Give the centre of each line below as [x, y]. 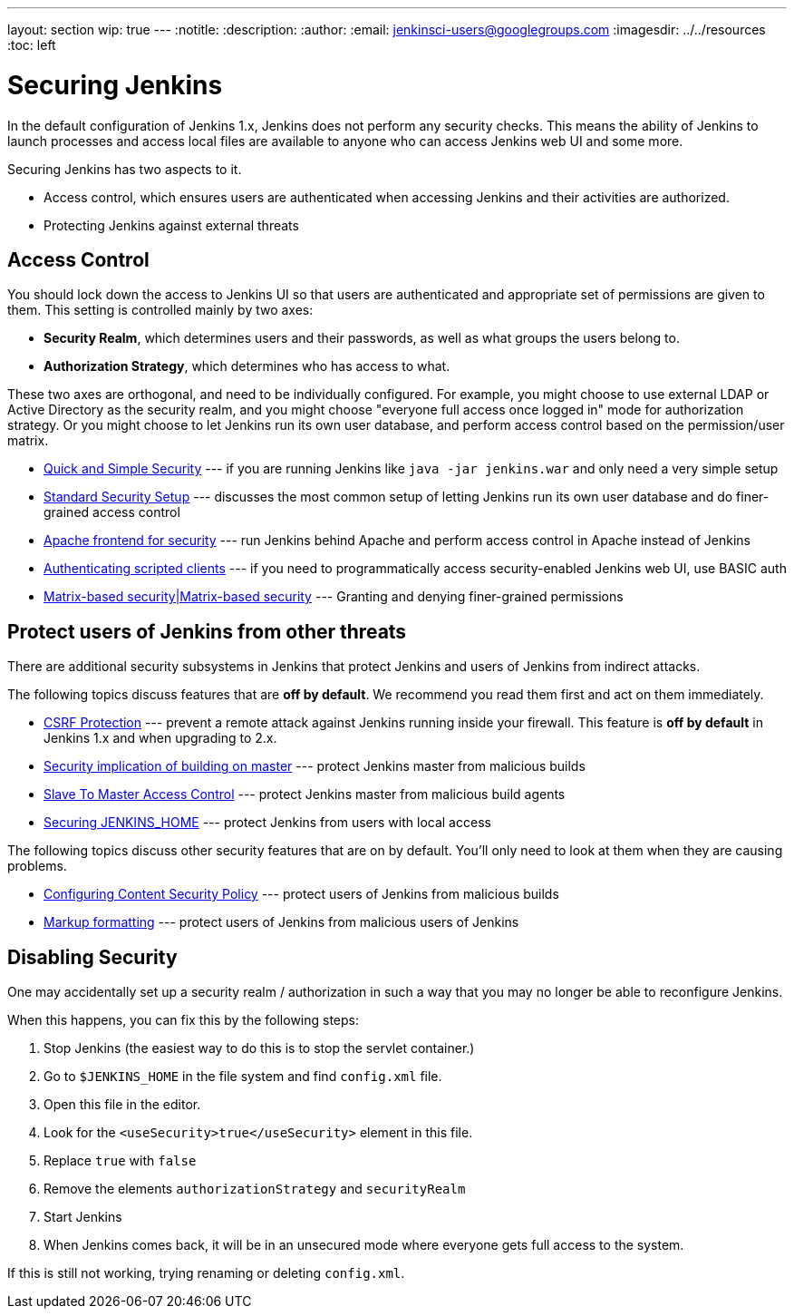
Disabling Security [92, 957]
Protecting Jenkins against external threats [171, 225]
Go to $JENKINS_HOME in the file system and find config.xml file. [243, 1077]
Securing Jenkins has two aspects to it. [125, 169]
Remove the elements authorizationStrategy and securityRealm [255, 1189]
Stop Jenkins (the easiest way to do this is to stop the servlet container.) [259, 1048]
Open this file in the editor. [122, 1105]
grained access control [112, 512]
